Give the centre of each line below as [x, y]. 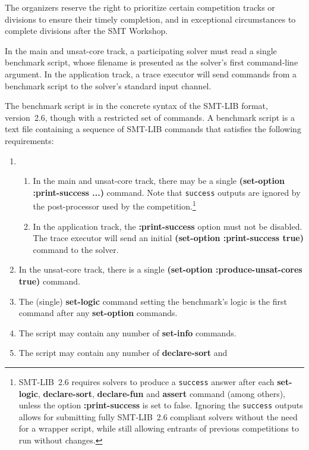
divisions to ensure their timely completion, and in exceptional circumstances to [150, 19]
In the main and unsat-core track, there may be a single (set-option [159, 181]
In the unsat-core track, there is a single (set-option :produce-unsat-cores [160, 269]
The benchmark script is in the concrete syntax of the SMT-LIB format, [136, 106]
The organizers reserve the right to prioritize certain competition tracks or [140, 7]
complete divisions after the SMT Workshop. [86, 31]
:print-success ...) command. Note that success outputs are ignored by [167, 192]
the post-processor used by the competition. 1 [114, 205]
